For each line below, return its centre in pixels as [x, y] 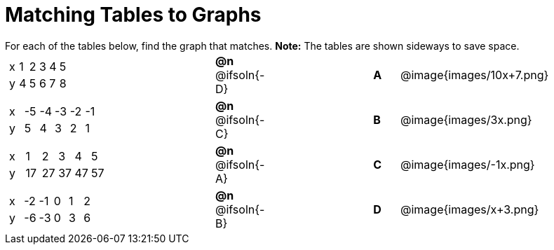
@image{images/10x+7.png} [475, 75]
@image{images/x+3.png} [470, 209]
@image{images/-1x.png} [468, 164]
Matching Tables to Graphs [133, 15]
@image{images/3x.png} [466, 119]
